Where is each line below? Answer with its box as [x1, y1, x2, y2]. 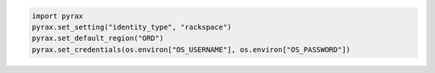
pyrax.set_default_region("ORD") [31, 34, 164, 43]
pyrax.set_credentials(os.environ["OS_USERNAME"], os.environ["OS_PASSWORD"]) [31, 45, 350, 54]
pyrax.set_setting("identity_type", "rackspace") [31, 22, 232, 31]
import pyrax [31, 11, 84, 20]
